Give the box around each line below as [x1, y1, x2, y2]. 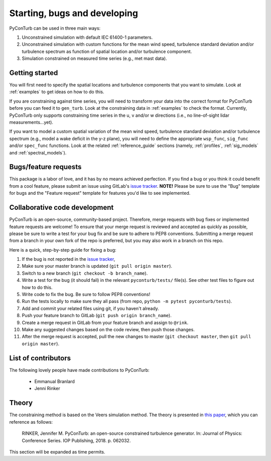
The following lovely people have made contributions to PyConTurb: [9, 367, 150, 373]
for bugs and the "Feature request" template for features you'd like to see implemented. [9, 190, 191, 196]
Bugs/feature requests [9, 163, 82, 171]
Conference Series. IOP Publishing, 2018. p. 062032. [22, 437, 131, 443]
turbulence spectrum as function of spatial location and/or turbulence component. [22, 48, 192, 54]
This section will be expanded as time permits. [9, 448, 105, 455]
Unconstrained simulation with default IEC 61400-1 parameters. [22, 34, 153, 40]
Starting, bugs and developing [9, 8, 138, 19]
